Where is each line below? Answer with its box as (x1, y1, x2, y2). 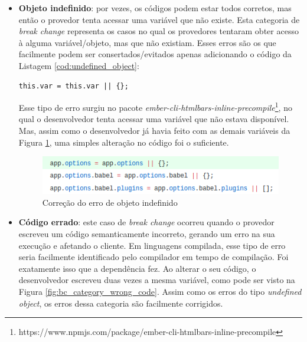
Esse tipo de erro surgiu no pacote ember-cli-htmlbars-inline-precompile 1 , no (18, 100, 292, 113)
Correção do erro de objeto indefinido (42, 196, 178, 208)
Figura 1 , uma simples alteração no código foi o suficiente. (18, 136, 229, 148)
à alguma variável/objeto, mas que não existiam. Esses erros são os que (18, 36, 276, 48)
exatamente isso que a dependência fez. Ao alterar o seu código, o (18, 262, 256, 274)
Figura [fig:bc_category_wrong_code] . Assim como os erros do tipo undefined (18, 285, 302, 297)
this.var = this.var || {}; (18, 81, 129, 90)
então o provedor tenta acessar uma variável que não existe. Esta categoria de (18, 13, 300, 25)
